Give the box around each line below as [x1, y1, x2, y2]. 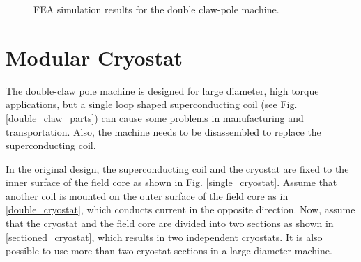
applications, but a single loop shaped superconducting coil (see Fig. [6, 97, 298, 111]
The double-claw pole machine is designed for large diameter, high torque [6, 83, 319, 98]
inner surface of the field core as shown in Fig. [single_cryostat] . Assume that [6, 175, 337, 190]
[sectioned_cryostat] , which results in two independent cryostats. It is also [6, 229, 323, 244]
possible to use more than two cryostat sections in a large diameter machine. [6, 243, 332, 258]
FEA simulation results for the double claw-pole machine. [33, 2, 279, 16]
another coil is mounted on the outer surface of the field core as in [6, 188, 289, 203]
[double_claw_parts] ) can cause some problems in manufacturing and [6, 110, 304, 125]
